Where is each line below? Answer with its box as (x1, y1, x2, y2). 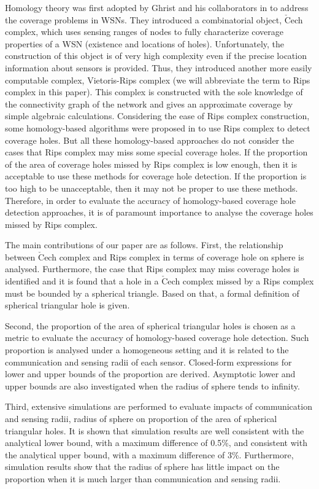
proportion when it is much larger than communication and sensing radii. (5, 472, 281, 485)
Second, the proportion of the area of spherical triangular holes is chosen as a (5, 319, 296, 332)
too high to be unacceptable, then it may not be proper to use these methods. (5, 181, 298, 194)
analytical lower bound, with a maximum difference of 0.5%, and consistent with (5, 436, 307, 449)
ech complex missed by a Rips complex (167, 275, 314, 288)
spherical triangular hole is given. (5, 299, 130, 311)
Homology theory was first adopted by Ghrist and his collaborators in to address (5, 1, 309, 14)
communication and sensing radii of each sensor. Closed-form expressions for (5, 355, 292, 368)
